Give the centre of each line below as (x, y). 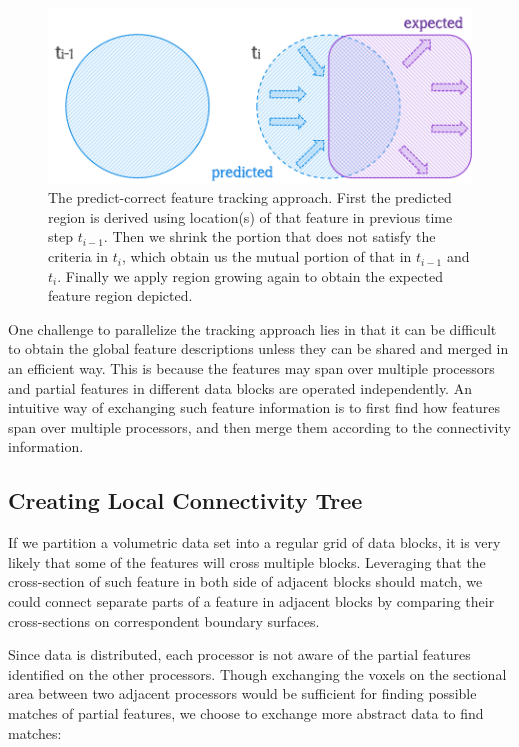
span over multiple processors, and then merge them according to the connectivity (259, 426)
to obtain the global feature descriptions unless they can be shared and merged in (258, 348)
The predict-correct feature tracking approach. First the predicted (250, 197)
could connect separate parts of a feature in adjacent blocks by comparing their (251, 601)
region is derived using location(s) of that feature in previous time (250, 216)
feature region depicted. (120, 295)
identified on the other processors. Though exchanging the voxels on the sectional (257, 673)
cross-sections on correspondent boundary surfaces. (164, 620)
